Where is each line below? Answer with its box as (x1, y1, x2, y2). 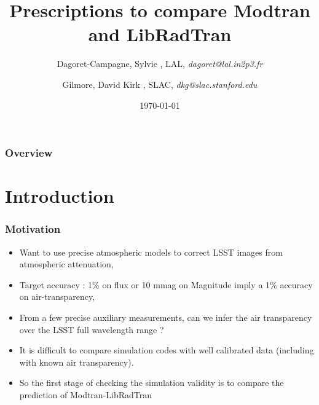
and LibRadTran (88, 22, 232, 47)
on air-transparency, (19, 290, 95, 303)
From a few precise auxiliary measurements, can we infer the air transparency (19, 310, 312, 323)
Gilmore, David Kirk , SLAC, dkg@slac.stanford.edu (62, 77, 258, 90)
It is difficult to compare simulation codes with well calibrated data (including (19, 344, 314, 356)
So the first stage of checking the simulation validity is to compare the (19, 376, 284, 389)
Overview (5, 145, 53, 160)
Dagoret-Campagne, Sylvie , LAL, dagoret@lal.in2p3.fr (57, 57, 263, 70)
